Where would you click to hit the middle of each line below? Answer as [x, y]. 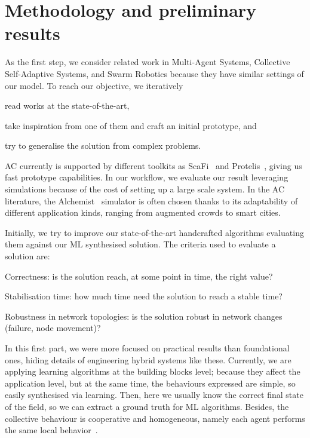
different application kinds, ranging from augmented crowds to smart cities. [143, 212]
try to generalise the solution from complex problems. [103, 146]
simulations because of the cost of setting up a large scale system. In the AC [145, 189]
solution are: [27, 256]
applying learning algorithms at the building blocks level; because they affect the [153, 371]
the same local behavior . [51, 430]
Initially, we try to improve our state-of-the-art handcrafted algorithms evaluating [154, 232]
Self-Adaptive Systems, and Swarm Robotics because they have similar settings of [154, 73]
